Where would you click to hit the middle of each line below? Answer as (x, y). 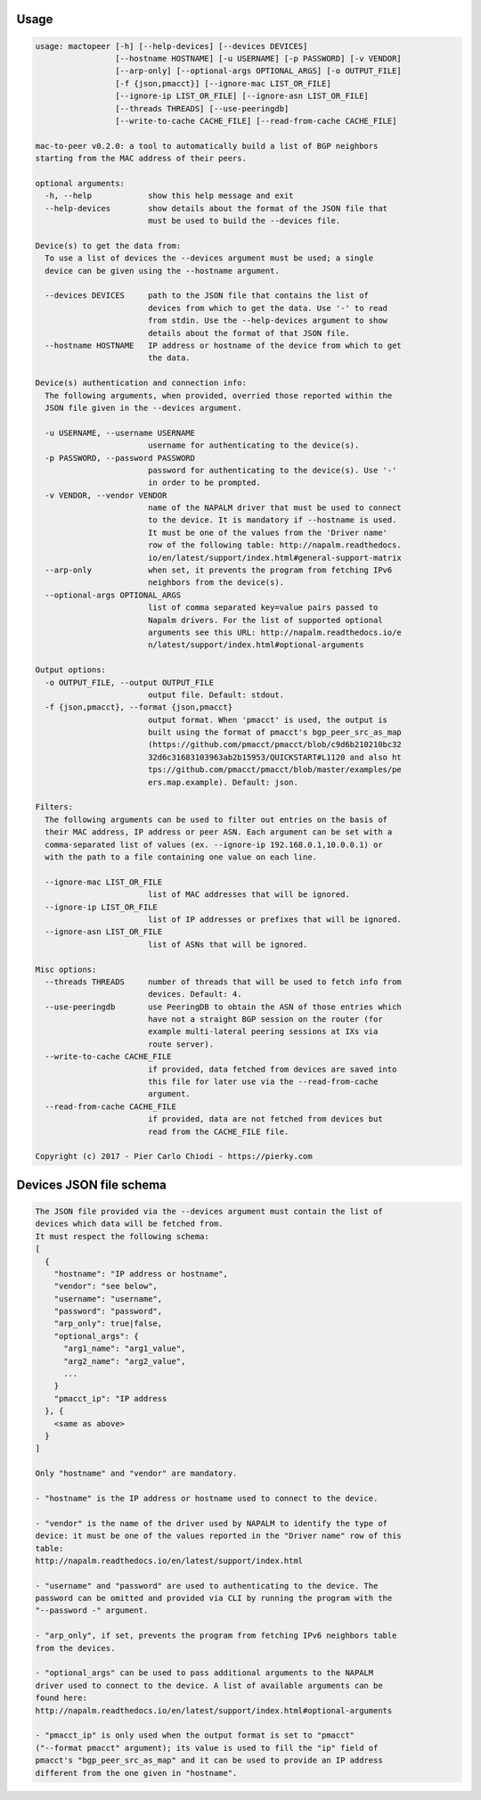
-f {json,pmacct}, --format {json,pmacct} (139, 707)
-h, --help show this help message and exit (169, 196)
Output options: (71, 670)
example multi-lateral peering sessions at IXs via (263, 1032)
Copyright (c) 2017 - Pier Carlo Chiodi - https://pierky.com (174, 1156)
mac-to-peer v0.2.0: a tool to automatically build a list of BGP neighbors (207, 146)
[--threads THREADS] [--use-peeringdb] (202, 108)
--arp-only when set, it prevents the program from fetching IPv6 (219, 570)
